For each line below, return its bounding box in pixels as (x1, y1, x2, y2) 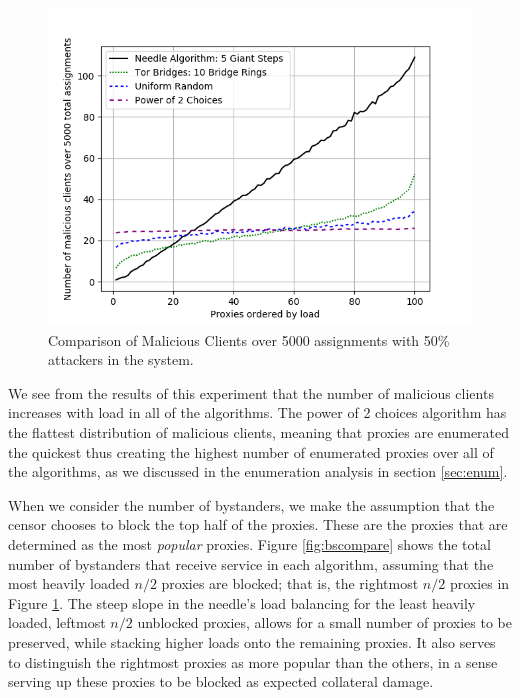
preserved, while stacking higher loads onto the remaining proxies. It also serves (8, 631, 496, 652)
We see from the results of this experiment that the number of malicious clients (8, 382, 494, 403)
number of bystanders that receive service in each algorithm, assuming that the (8, 553, 494, 574)
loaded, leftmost (8, 612, 106, 633)
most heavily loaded (8, 573, 130, 594)
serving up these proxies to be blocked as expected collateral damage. (8, 671, 434, 692)
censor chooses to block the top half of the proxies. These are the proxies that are (8, 514, 508, 535)
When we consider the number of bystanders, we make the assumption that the (8, 494, 495, 515)
